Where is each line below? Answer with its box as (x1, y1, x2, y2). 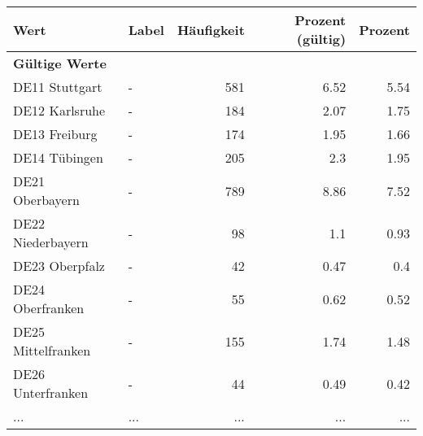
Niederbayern (13, 233, 89, 251)
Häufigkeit (177, 20, 245, 39)
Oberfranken (13, 299, 85, 317)
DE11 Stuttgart (13, 77, 102, 96)
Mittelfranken (13, 341, 91, 360)
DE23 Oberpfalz (13, 256, 105, 275)
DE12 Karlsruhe (13, 101, 106, 120)
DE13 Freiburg (13, 124, 98, 143)
